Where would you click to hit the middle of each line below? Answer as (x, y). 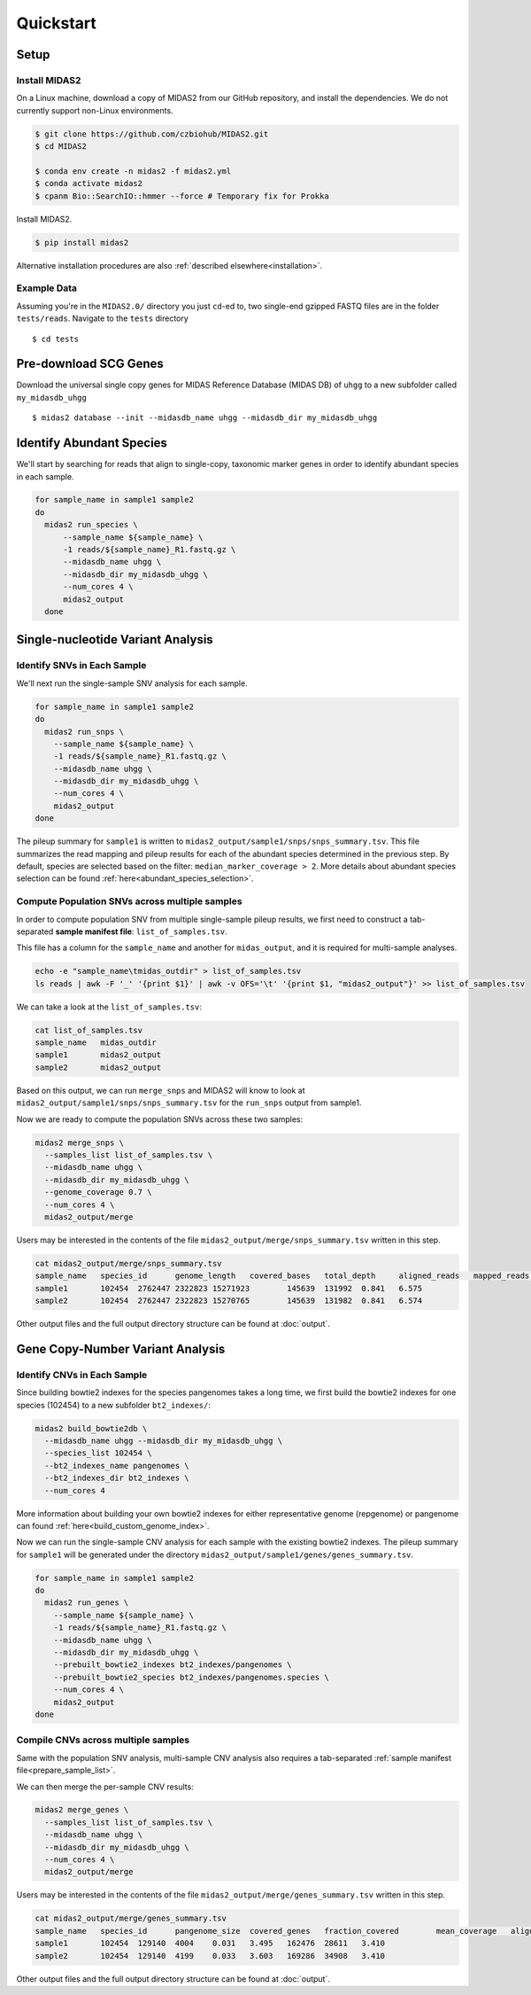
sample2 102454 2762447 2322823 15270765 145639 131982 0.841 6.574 (229, 1301)
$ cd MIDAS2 (61, 147)
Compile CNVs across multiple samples (103, 1740)
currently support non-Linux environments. (95, 110)
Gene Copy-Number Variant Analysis (121, 1348)
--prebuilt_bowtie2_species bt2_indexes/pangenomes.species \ (191, 1677)
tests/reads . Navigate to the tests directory (103, 318)
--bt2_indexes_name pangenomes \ (117, 1465)
